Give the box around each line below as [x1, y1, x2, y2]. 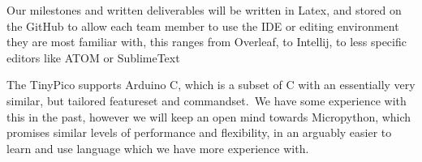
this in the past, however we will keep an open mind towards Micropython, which [6, 108, 411, 125]
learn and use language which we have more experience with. [6, 139, 309, 156]
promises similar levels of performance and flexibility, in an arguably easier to [6, 124, 392, 141]
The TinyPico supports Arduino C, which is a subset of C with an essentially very [6, 76, 416, 93]
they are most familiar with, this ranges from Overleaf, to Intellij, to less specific [6, 33, 407, 50]
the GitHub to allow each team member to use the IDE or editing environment [6, 17, 399, 34]
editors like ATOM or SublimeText [6, 49, 180, 66]
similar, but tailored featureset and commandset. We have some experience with [6, 92, 407, 109]
